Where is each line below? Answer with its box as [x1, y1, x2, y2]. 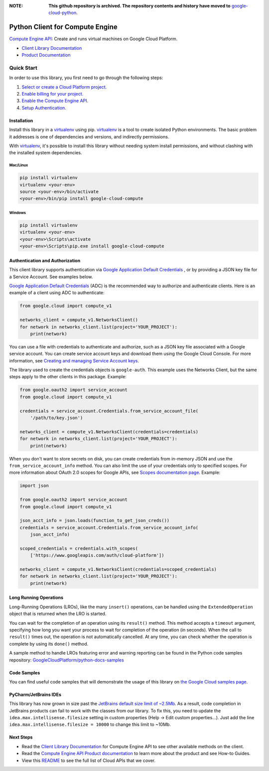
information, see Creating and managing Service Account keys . [9, 357, 139, 363]
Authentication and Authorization [9, 257, 81, 263]
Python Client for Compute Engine [9, 23, 118, 31]
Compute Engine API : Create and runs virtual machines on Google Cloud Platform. [9, 36, 178, 42]
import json [19, 483, 49, 489]
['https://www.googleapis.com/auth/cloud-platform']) [30, 552, 164, 558]
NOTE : [9, 3, 23, 8]
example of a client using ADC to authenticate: [9, 290, 105, 296]
